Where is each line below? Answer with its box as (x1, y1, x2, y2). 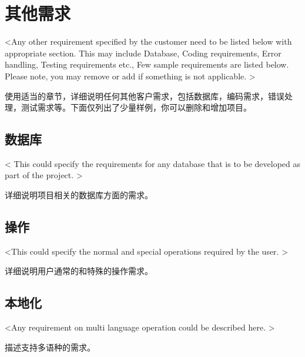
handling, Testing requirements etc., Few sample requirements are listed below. (5, 58, 289, 71)
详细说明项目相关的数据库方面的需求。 (5, 189, 153, 201)
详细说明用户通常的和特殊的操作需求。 (5, 265, 153, 277)
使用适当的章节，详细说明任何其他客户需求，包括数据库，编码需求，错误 (5, 89, 284, 102)
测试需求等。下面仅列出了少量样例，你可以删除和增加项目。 (21, 101, 252, 114)
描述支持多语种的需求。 (5, 341, 95, 353)
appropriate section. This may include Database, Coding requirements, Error (5, 46, 281, 59)
